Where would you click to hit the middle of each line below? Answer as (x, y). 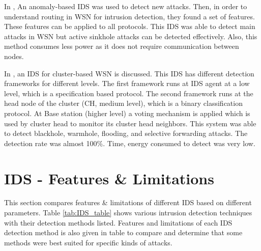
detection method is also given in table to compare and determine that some (123, 232)
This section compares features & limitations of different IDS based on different (128, 202)
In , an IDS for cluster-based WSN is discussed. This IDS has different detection (129, 73)
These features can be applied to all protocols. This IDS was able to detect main (130, 26)
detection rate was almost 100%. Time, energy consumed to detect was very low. (130, 143)
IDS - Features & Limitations (109, 178)
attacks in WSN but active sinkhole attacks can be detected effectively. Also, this (131, 36)
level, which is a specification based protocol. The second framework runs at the (129, 93)
